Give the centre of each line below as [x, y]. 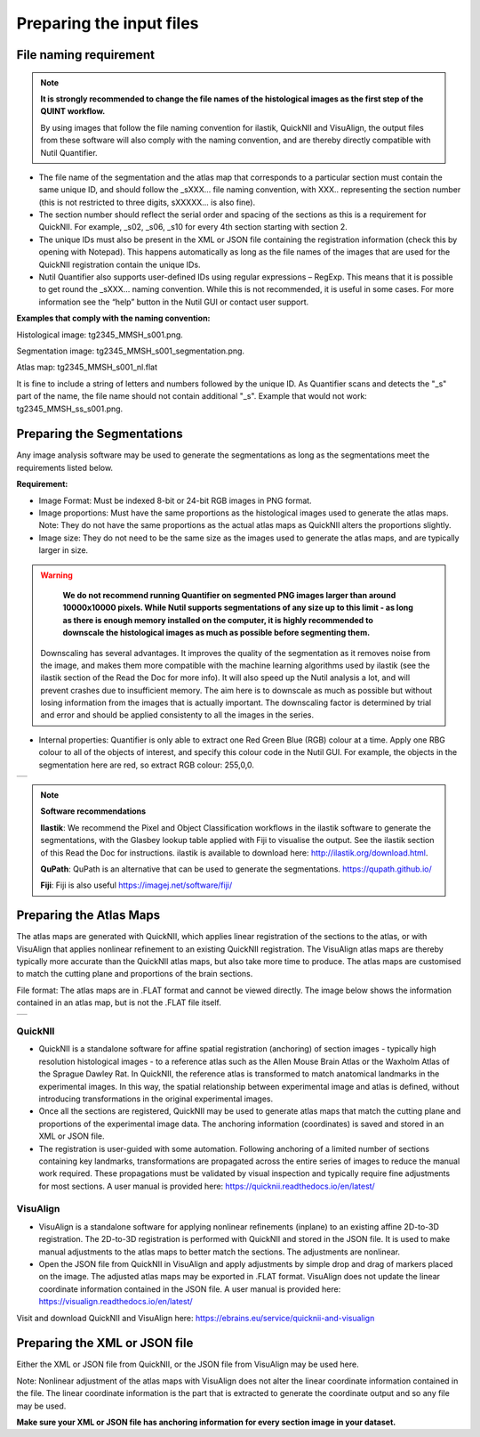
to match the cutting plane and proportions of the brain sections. [135, 974]
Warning [56, 575]
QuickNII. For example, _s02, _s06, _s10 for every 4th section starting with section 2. [193, 227]
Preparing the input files [108, 23]
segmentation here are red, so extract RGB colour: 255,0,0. [147, 765]
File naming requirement [86, 55]
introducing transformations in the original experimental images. [156, 1099]
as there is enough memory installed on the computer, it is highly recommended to [218, 620]
